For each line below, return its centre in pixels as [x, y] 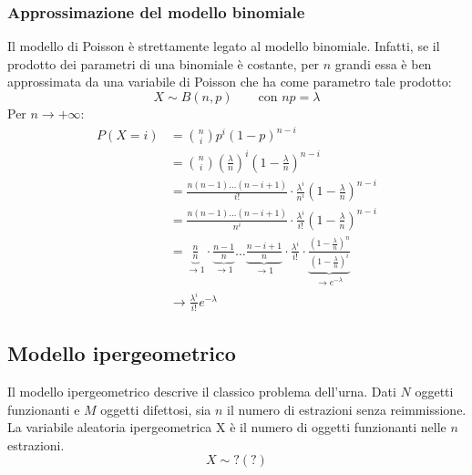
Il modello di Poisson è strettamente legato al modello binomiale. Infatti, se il [224, 46]
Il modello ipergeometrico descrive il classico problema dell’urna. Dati [202, 392]
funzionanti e [44, 409]
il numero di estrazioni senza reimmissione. [347, 409]
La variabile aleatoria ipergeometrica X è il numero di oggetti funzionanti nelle [227, 427]
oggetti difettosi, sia [156, 409]
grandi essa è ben [383, 63]
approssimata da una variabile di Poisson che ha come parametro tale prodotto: [230, 82]
